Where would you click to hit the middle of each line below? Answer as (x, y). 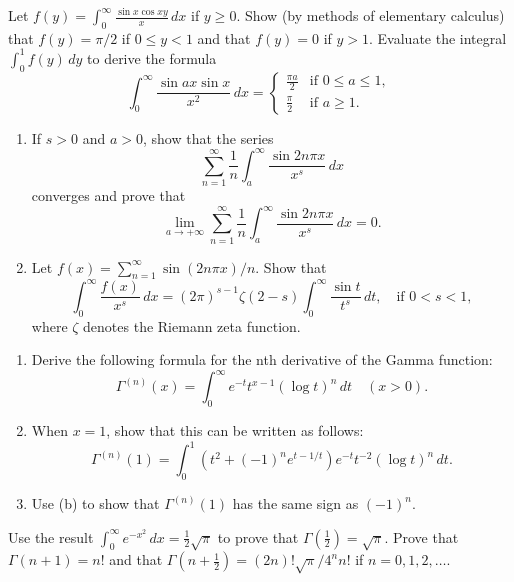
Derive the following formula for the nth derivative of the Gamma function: (262, 359)
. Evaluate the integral (438, 37)
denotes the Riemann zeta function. (192, 325)
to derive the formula (152, 57)
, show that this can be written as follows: (235, 430)
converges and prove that (108, 195)
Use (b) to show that (95, 503)
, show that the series (208, 137)
